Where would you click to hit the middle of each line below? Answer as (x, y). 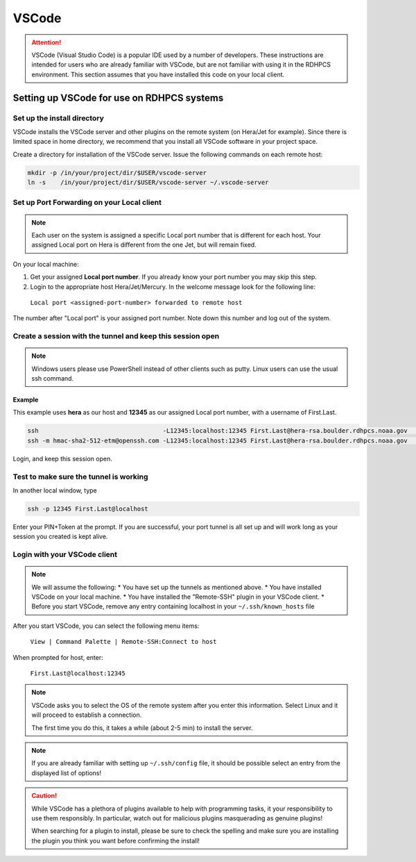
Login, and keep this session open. (62, 458)
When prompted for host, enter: (58, 657)
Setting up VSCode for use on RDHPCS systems (118, 98)
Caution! (44, 796)
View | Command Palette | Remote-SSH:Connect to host (123, 642)
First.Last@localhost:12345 (78, 673)
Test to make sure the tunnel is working (80, 476)
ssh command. (53, 379)
